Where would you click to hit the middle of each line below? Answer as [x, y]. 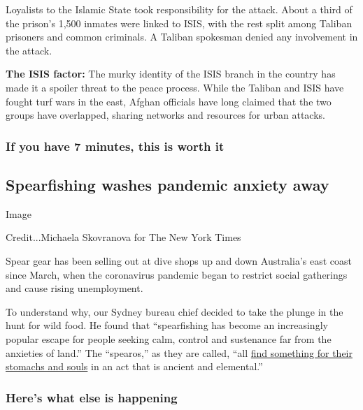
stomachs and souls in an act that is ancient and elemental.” [134, 366]
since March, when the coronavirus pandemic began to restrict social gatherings [177, 274]
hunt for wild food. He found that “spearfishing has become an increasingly [167, 325]
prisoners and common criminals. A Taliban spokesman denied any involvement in [182, 37]
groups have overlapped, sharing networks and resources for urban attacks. [165, 115]
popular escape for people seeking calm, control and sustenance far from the [169, 338]
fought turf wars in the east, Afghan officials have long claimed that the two [169, 101]
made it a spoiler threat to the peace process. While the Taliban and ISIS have [175, 87]
